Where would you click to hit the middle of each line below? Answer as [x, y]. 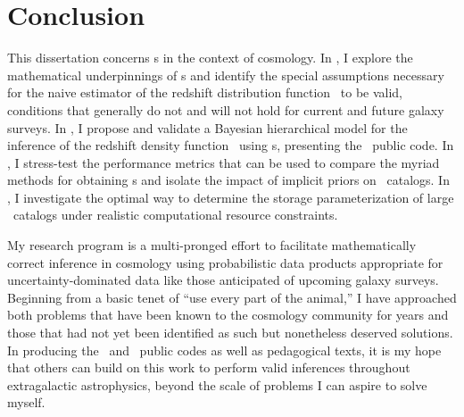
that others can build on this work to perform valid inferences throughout [209, 367]
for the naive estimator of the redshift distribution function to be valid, [205, 92]
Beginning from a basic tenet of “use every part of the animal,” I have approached [232, 297]
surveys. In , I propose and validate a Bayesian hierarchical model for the [207, 127]
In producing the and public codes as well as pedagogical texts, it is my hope [224, 350]
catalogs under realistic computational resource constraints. [175, 215]
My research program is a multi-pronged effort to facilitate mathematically [212, 245]
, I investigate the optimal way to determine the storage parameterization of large [231, 197]
